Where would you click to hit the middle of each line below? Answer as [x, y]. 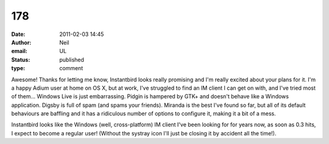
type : [18, 68]
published [72, 59]
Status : [21, 59]
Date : [18, 34]
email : [19, 51]
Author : [21, 42]
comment [71, 68]
